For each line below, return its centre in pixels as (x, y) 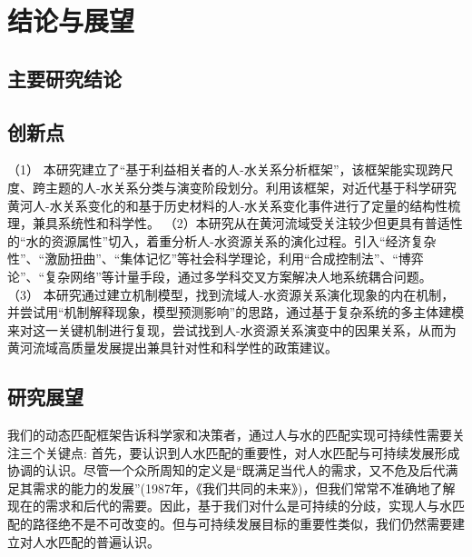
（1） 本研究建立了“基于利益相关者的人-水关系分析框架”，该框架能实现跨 (224, 169)
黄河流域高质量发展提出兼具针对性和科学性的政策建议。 (172, 348)
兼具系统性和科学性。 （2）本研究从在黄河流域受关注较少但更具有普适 (241, 223)
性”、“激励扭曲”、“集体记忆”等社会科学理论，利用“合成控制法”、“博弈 (216, 259)
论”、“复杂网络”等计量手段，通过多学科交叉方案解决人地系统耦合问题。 (220, 276)
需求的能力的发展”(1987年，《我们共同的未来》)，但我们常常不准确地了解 (244, 487)
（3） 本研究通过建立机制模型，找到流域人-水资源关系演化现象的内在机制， (231, 294)
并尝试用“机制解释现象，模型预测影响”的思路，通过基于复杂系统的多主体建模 (236, 312)
